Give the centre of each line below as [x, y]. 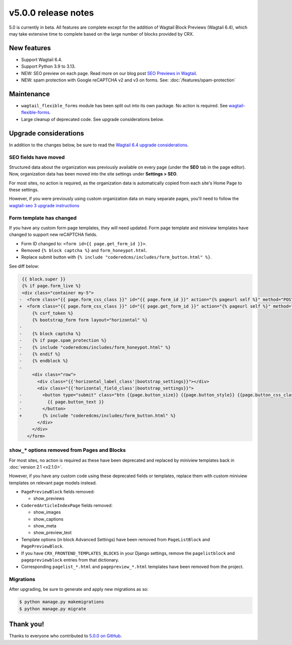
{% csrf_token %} [53, 313]
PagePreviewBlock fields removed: [58, 492]
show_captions [48, 519]
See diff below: [24, 266]
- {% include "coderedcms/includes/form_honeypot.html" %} [95, 347]
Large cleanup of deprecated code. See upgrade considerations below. [92, 119]
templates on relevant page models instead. [53, 483]
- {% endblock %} [44, 361]
